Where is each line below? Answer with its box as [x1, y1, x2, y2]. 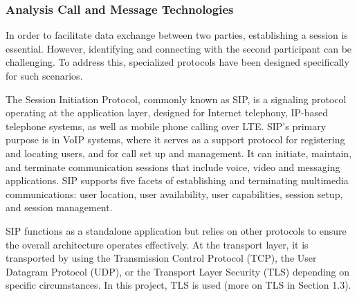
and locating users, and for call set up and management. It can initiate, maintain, [6, 145, 352, 160]
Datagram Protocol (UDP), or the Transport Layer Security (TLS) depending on [6, 264, 350, 278]
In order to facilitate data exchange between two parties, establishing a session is [6, 28, 348, 42]
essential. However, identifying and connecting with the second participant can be [6, 41, 352, 55]
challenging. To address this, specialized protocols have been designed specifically [6, 55, 349, 69]
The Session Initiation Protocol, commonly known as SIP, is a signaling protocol [6, 91, 347, 106]
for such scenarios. [6, 69, 83, 82]
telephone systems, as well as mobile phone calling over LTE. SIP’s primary [6, 118, 327, 133]
